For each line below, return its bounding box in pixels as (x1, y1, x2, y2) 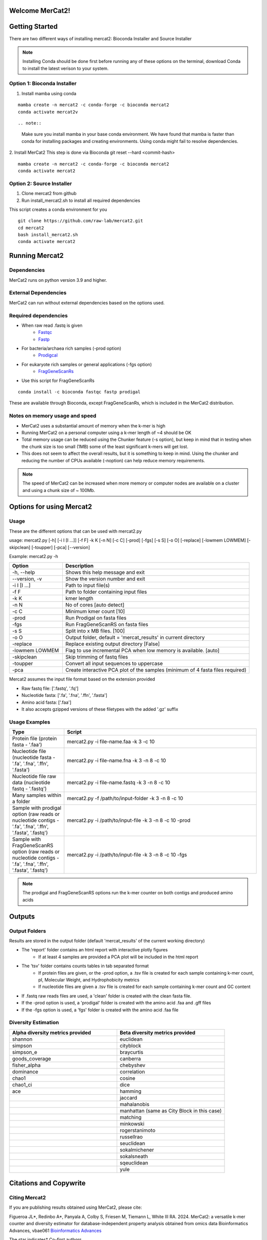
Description (65, 562, 94, 569)
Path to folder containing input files (65, 588, 147, 595)
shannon (12, 1036, 33, 1043)
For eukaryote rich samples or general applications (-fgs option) (21, 361, 152, 367)
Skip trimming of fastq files (65, 654, 129, 661)
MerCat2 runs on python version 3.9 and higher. (9, 277, 107, 283)
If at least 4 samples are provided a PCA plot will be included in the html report (38, 954, 199, 960)
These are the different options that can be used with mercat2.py (9, 528, 142, 534)
